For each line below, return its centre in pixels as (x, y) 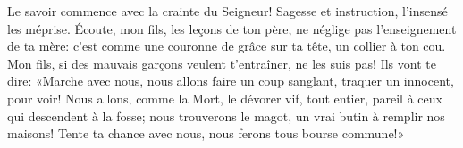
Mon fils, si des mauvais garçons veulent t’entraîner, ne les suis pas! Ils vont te (222, 63)
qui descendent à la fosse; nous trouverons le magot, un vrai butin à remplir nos (226, 115)
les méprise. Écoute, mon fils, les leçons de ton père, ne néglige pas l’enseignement (232, 28)
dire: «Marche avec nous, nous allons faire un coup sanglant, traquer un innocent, (231, 81)
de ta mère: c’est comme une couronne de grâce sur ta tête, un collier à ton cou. (227, 46)
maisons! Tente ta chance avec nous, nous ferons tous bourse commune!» (206, 133)
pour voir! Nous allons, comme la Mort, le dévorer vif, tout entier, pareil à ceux (225, 98)
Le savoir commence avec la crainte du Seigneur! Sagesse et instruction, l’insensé (227, 11)
